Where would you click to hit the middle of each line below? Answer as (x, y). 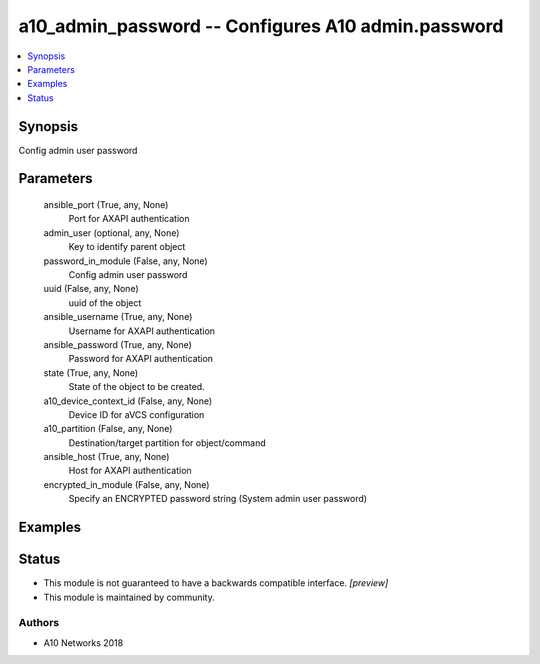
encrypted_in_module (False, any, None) (126, 484)
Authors (39, 623)
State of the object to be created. (136, 387)
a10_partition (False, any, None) (108, 429)
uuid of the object (105, 302)
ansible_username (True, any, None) (118, 317)
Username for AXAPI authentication (141, 331)
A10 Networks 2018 (83, 642)
